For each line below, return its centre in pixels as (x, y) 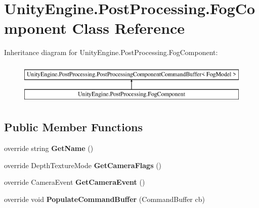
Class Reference (128, 28)
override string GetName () (49, 148)
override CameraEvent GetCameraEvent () (75, 182)
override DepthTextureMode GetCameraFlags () (83, 165)
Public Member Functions (73, 127)
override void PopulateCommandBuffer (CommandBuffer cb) (104, 199)
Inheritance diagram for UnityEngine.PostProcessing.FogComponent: (111, 52)
